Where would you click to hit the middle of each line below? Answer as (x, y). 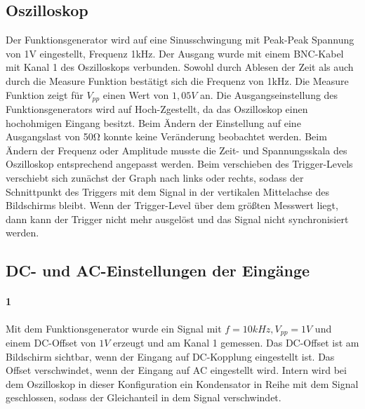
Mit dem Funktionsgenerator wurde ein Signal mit (114, 328)
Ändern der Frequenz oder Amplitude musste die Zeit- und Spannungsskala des (177, 150)
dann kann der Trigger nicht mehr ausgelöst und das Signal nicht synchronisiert (177, 219)
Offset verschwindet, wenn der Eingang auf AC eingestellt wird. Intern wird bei (176, 370)
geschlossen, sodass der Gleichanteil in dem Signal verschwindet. (144, 397)
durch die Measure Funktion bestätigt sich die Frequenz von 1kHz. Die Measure (177, 80)
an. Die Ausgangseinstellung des (269, 94)
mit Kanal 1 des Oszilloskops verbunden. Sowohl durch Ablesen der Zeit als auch (180, 67)
